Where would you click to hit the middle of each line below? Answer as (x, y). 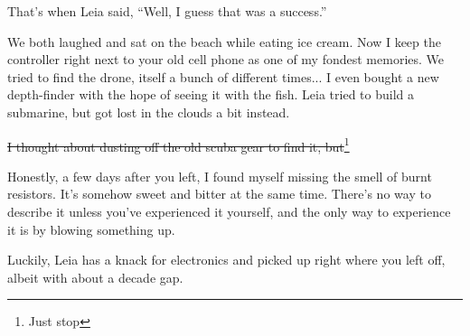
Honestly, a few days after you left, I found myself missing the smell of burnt (220, 176)
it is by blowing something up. (91, 229)
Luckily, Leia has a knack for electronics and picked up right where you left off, (226, 260)
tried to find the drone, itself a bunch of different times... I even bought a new (223, 76)
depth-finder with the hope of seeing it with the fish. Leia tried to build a (211, 94)
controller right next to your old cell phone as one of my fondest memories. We (226, 59)
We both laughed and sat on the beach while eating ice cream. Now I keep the (224, 41)
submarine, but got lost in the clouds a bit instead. (149, 112)
